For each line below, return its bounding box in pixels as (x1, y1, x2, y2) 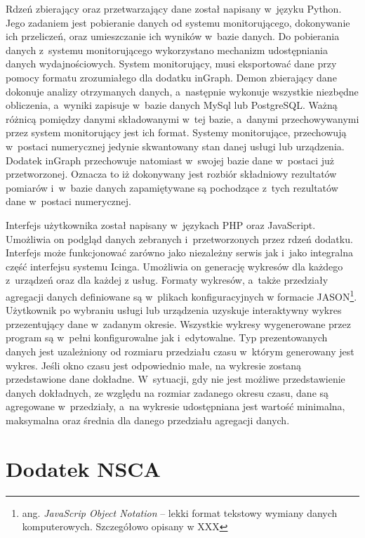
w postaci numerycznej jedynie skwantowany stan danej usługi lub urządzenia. (6, 138, 345, 153)
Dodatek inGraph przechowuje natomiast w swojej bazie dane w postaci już (6, 152, 335, 167)
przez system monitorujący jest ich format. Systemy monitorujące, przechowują (6, 125, 347, 140)
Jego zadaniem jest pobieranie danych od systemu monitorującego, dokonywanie (6, 15, 350, 29)
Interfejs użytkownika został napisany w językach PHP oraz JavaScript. (6, 217, 316, 232)
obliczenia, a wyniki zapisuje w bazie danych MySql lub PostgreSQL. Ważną (6, 98, 338, 112)
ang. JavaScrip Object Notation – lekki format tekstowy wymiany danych (22, 505, 338, 520)
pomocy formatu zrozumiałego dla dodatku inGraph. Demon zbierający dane (6, 70, 337, 84)
